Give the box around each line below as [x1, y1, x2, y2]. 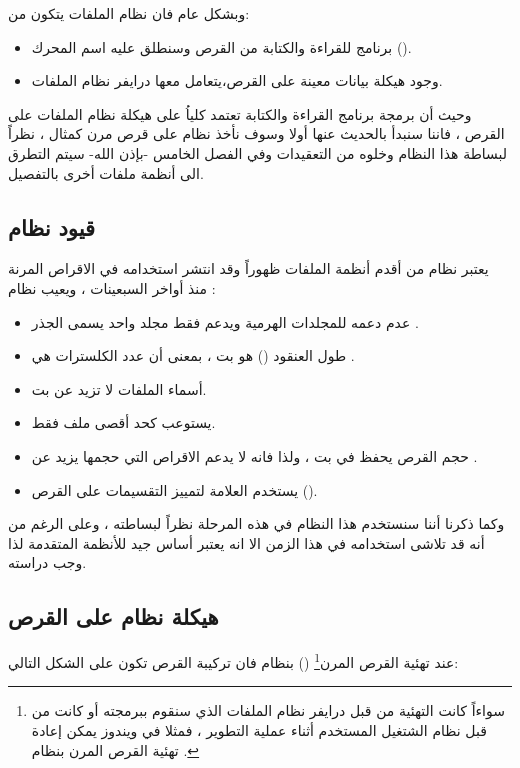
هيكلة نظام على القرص [8, 601, 219, 632]
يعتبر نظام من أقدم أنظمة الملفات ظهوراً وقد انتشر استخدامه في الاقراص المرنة [8, 258, 489, 279]
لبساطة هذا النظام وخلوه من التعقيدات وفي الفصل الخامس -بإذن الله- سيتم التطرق [8, 142, 508, 163]
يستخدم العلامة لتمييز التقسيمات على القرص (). [31, 479, 318, 500]
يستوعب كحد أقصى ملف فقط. [31, 412, 216, 433]
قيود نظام [8, 211, 96, 242]
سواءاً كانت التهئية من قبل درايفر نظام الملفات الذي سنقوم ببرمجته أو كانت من [31, 700, 505, 721]
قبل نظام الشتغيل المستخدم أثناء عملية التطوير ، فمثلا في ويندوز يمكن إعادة [31, 719, 487, 740]
